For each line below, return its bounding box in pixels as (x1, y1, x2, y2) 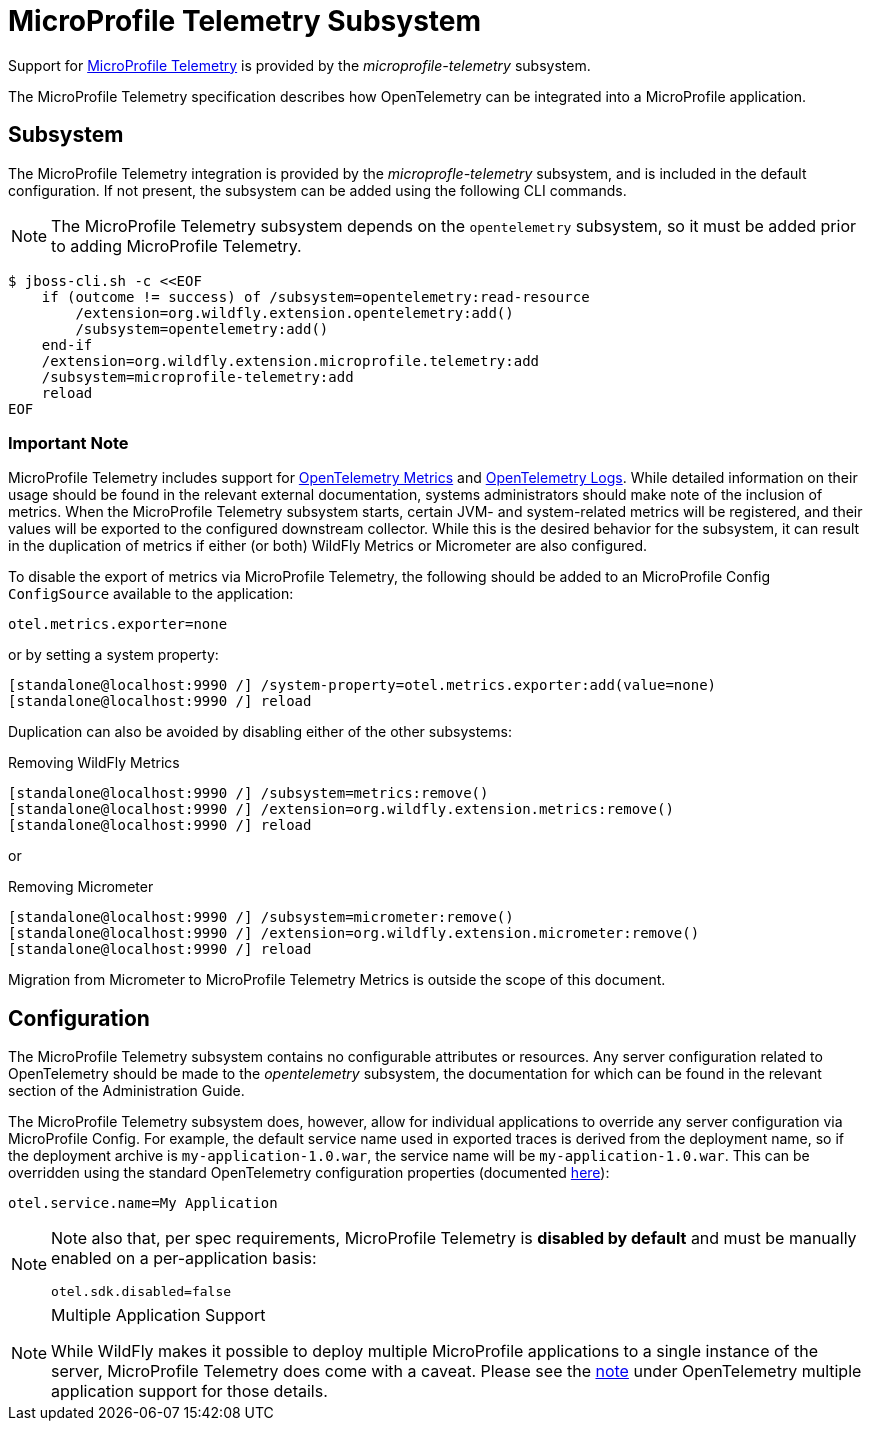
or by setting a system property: (8, 646, 219, 664)
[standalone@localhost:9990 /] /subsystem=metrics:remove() (8, 785, 489, 802)
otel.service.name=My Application (8, 1195, 278, 1212)
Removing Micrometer (8, 878, 154, 896)
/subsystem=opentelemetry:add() (75, 320, 329, 337)
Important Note (8, 432, 129, 453)
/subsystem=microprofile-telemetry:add (41, 368, 354, 385)
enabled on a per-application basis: (51, 1248, 317, 1269)
